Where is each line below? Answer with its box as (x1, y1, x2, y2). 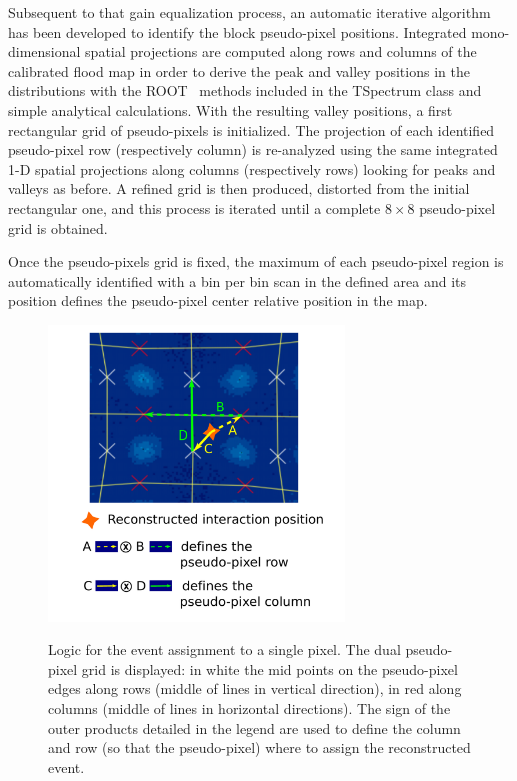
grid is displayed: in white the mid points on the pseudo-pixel (81, 658, 458, 679)
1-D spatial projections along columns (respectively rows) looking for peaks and (8, 158, 496, 179)
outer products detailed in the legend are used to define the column (48, 717, 461, 738)
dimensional (8, 41, 81, 62)
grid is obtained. (8, 217, 108, 238)
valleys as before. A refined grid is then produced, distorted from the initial (8, 178, 470, 199)
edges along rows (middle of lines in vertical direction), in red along (48, 678, 462, 699)
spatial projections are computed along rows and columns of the (85, 41, 477, 62)
